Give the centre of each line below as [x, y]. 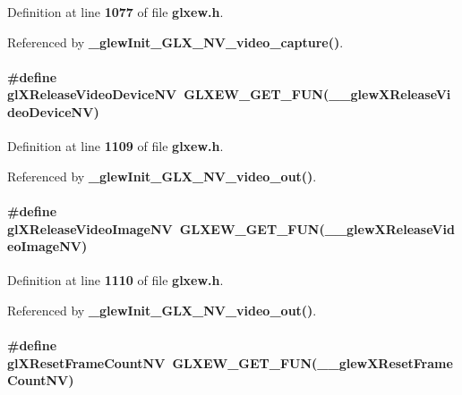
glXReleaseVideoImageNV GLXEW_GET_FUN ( [166, 228]
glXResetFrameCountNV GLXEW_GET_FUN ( [163, 362]
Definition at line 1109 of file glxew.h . [115, 146]
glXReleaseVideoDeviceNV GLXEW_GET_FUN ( [168, 94]
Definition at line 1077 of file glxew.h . [115, 12]
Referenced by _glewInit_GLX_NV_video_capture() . [175, 42]
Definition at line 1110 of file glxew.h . [115, 280]
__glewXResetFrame [385, 362]
